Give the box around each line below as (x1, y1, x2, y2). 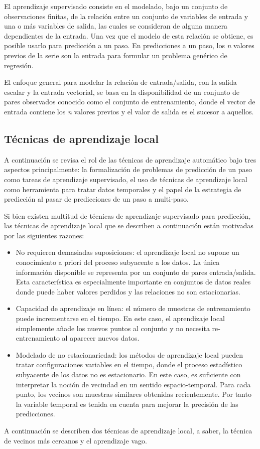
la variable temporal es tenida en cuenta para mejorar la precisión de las (16, 398, 238, 409)
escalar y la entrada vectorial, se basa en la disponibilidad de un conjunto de (4, 86, 240, 97)
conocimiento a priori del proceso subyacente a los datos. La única (16, 257, 220, 267)
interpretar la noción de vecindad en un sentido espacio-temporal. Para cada (16, 379, 251, 389)
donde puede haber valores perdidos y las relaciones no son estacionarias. (16, 286, 240, 296)
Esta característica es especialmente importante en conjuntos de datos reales (16, 276, 251, 287)
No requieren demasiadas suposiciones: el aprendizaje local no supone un (16, 247, 239, 257)
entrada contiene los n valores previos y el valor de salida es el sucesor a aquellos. (4, 106, 254, 116)
